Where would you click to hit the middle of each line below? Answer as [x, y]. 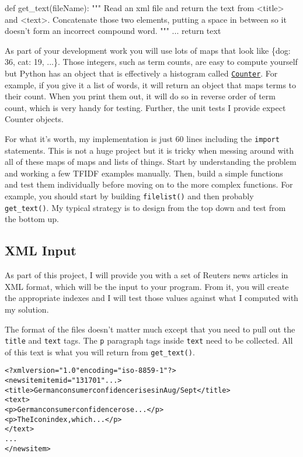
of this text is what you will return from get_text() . [100, 352]
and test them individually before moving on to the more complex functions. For [149, 184]
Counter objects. [34, 119]
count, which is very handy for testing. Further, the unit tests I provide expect [145, 107]
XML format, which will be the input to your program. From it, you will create [147, 286]
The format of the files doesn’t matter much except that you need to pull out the [150, 329]
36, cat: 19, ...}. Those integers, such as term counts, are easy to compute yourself [151, 62]
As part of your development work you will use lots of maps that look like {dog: [148, 50]
